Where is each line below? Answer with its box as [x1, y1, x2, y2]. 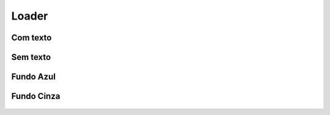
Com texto [11, 32, 52, 43]
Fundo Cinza [11, 91, 61, 102]
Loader [11, 9, 48, 23]
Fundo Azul [11, 72, 56, 82]
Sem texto [11, 52, 51, 62]
